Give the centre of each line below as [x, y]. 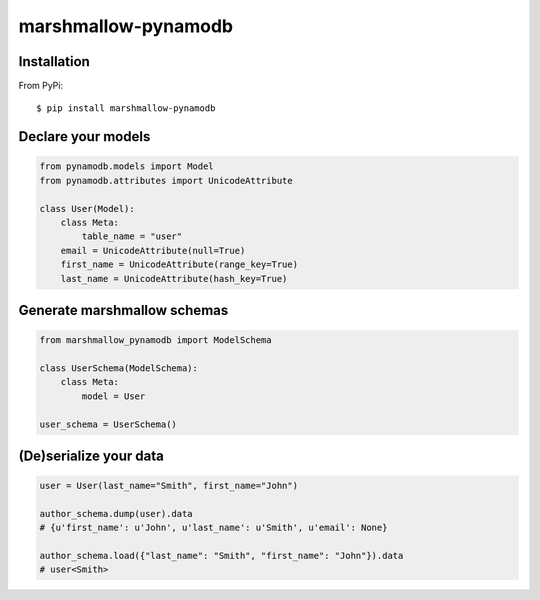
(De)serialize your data [91, 455]
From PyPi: [41, 86]
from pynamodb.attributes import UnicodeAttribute [166, 180]
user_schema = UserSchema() [108, 424]
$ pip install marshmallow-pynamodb [126, 108]
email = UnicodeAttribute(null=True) [153, 250]
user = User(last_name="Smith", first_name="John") [169, 486]
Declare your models [84, 136]
